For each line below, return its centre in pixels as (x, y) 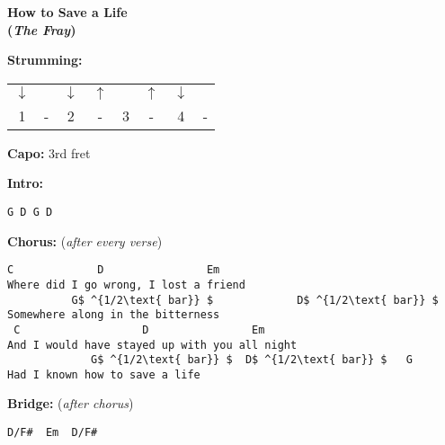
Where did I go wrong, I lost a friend (126, 285)
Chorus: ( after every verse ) (85, 240)
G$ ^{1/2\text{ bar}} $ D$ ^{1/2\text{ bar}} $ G (252, 360)
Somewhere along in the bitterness (114, 315)
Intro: (26, 183)
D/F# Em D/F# (53, 433)
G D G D (30, 212)
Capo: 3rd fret (49, 152)
